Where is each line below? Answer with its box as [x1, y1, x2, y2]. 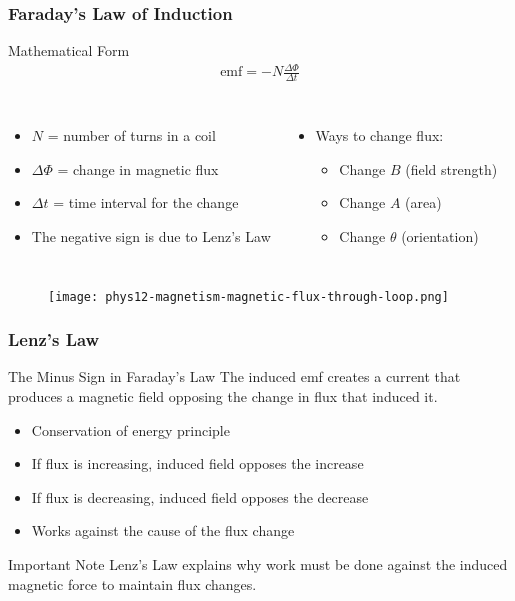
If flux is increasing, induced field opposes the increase [31, 453, 364, 474]
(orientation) [401, 225, 479, 246]
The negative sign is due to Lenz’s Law [31, 225, 271, 246]
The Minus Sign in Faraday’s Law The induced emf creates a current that [8, 366, 461, 387]
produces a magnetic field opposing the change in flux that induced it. [8, 386, 438, 407]
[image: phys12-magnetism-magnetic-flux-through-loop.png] [48, 289, 449, 304]
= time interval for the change [53, 192, 239, 213]
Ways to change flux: [315, 125, 444, 146]
